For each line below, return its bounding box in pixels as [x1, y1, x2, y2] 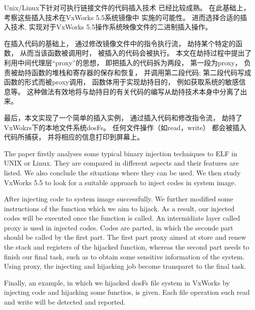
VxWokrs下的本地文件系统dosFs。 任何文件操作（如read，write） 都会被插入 [4, 122, 247, 132]
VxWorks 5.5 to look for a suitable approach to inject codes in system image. [4, 177, 236, 187]
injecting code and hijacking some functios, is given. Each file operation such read [4, 287, 250, 297]
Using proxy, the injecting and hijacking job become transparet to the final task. [4, 261, 246, 271]
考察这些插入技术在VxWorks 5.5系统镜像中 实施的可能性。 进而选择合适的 [4, 12, 240, 22]
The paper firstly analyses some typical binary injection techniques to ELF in [4, 148, 237, 158]
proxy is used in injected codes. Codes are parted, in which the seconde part [4, 222, 233, 232]
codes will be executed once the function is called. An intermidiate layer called [4, 213, 240, 223]
